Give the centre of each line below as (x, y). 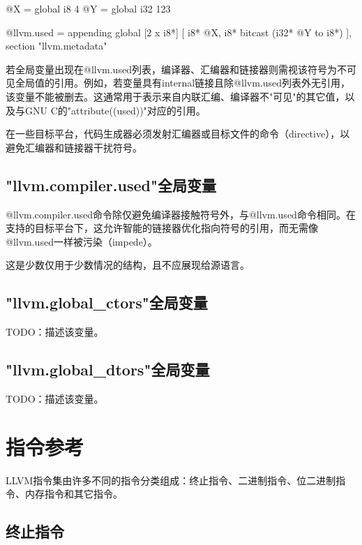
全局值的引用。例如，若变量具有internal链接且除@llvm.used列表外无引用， (183, 83)
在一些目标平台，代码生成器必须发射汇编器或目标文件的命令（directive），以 (178, 134)
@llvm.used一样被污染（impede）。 (82, 241)
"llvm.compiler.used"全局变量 (111, 185)
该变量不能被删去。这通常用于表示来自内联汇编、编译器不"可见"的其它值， (175, 96)
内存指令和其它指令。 (74, 494)
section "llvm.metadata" (56, 46)
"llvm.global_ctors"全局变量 (107, 303)
